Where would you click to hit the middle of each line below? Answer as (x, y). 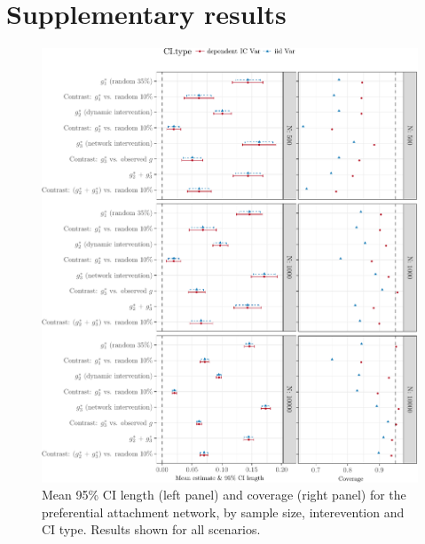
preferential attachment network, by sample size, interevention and (223, 512)
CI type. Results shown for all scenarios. (151, 529)
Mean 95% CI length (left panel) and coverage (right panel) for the (224, 495)
